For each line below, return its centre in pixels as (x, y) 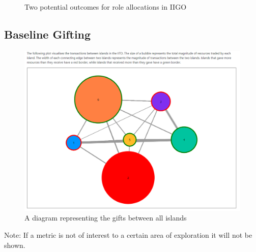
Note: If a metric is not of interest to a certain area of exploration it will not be (128, 235)
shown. (15, 245)
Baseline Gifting (48, 34)
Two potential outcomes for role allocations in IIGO (106, 7)
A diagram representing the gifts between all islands (106, 218)
